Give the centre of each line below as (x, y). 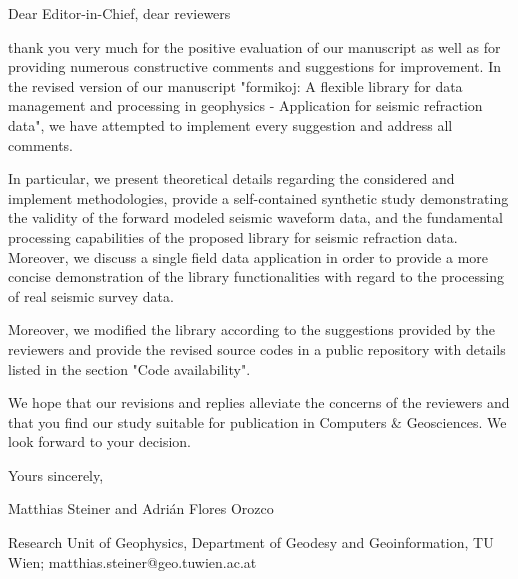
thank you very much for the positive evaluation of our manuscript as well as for (254, 46)
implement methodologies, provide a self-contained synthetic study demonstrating (258, 197)
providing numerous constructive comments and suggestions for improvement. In (254, 66)
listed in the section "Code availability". (129, 368)
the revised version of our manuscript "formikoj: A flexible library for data (235, 85)
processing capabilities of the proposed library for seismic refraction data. (233, 236)
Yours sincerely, (56, 474)
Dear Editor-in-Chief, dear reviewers (119, 13)
